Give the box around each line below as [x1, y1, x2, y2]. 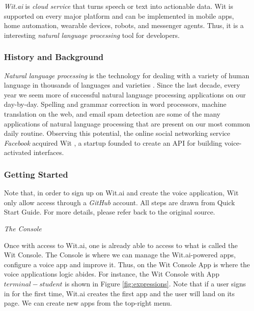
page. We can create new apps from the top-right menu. [4, 298, 172, 308]
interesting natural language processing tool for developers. [4, 30, 180, 40]
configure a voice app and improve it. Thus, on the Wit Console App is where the [4, 259, 250, 269]
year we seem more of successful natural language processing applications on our [4, 89, 246, 99]
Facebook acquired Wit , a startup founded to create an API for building [4, 137, 223, 148]
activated [4, 147, 31, 157]
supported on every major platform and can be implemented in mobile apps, [4, 10, 234, 21]
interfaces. [33, 147, 64, 157]
